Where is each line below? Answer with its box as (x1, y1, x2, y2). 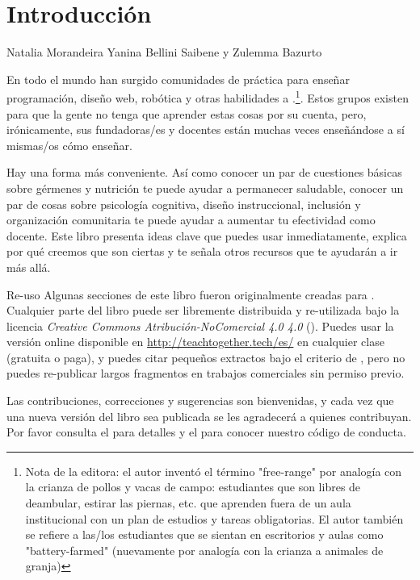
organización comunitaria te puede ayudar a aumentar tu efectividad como (6, 211, 376, 228)
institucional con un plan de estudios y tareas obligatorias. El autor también (25, 510, 404, 527)
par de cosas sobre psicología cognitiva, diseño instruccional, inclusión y (6, 195, 361, 212)
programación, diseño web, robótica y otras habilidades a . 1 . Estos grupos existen (6, 87, 409, 106)
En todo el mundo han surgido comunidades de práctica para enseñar (6, 70, 350, 87)
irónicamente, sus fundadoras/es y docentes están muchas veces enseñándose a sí (6, 121, 405, 138)
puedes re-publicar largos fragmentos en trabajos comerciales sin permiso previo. (6, 365, 405, 382)
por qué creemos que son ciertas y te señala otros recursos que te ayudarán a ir (6, 243, 398, 260)
